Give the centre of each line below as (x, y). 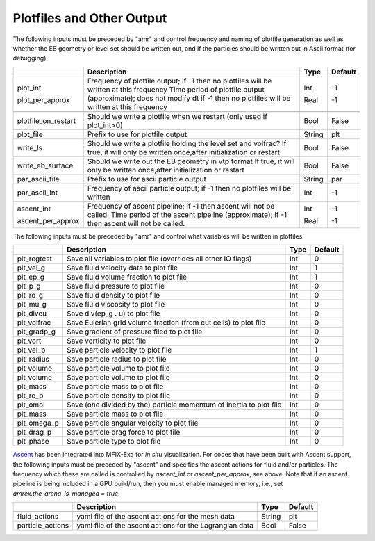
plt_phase (33, 442)
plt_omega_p (38, 423)
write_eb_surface (45, 165)
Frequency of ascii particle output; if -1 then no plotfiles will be (189, 188)
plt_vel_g (31, 268)
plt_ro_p (30, 396)
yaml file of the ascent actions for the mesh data (156, 517)
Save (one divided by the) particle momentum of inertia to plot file (174, 405)
